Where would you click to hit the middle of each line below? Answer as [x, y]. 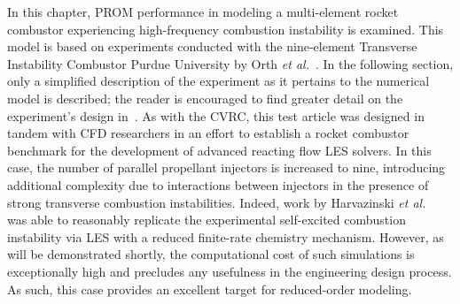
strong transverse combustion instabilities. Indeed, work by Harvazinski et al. [217, 202]
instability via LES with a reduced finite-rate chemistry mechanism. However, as [226, 236]
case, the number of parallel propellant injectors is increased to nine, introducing [226, 167]
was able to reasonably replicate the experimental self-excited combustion [207, 220]
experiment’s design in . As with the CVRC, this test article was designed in [216, 115]
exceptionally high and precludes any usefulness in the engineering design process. [230, 271]
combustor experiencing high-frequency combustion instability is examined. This [226, 29]
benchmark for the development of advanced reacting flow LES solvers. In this [219, 150]
